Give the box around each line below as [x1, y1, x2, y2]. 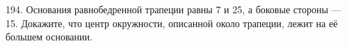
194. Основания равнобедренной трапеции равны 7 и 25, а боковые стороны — [6, 2, 341, 16]
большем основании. [6, 29, 92, 44]
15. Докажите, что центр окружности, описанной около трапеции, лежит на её [6, 15, 338, 30]
